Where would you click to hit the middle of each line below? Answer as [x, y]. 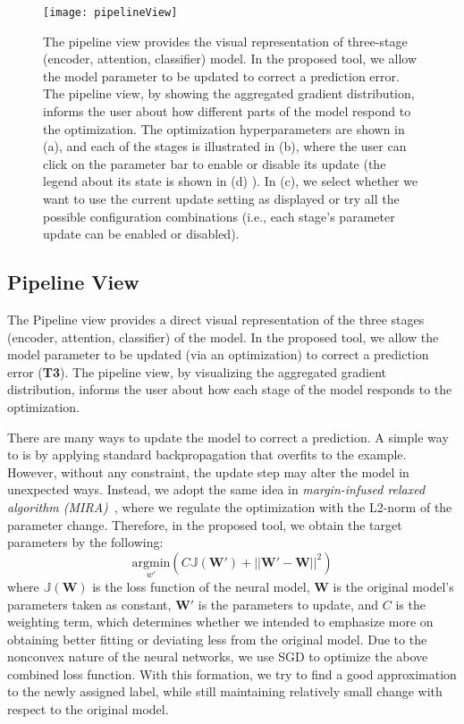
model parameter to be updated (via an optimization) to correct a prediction [218, 354]
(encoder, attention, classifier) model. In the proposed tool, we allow [230, 59]
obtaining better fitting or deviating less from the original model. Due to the [217, 639]
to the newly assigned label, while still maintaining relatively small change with [225, 691]
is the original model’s [393, 586]
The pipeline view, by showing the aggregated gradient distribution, [229, 93]
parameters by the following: [85, 542]
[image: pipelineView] [110, 13]
